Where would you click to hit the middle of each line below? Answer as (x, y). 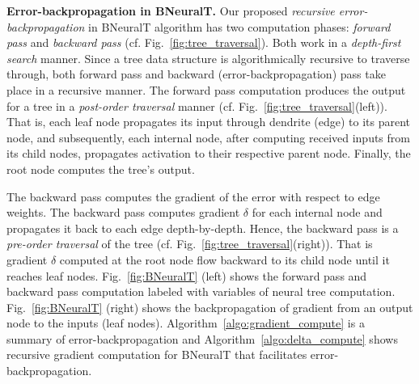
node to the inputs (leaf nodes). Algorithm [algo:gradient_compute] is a (186, 323)
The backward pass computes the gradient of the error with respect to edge (193, 196)
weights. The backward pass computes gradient (123, 212)
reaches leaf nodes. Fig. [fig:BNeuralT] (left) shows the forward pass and (187, 275)
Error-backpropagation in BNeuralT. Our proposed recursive (171, 11)
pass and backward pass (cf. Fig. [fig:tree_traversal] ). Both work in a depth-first (204, 42)
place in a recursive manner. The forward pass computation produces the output (206, 89)
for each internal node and (317, 212)
